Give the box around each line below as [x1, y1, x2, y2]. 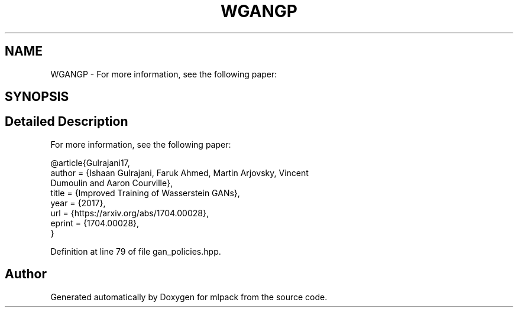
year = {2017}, [50, 197, 106, 208]
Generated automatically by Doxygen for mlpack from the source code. [50, 291, 328, 302]
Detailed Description [5, 114, 128, 129]
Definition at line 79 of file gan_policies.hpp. [50, 246, 221, 256]
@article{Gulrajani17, [50, 157, 130, 168]
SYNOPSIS [5, 89, 69, 105]
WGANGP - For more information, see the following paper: [50, 69, 277, 79]
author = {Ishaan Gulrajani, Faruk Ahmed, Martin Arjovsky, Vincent [50, 167, 309, 178]
